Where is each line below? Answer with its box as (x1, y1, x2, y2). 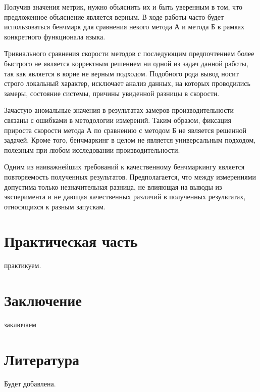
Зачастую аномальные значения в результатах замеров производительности (4, 105, 234, 115)
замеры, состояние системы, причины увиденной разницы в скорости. (4, 88, 220, 98)
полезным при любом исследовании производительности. (4, 144, 180, 155)
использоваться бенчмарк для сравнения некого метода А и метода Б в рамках (4, 21, 244, 32)
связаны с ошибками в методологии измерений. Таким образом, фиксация (4, 114, 232, 125)
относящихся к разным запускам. (4, 201, 106, 211)
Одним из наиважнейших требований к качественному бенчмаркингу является (4, 161, 245, 172)
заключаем (4, 319, 36, 330)
